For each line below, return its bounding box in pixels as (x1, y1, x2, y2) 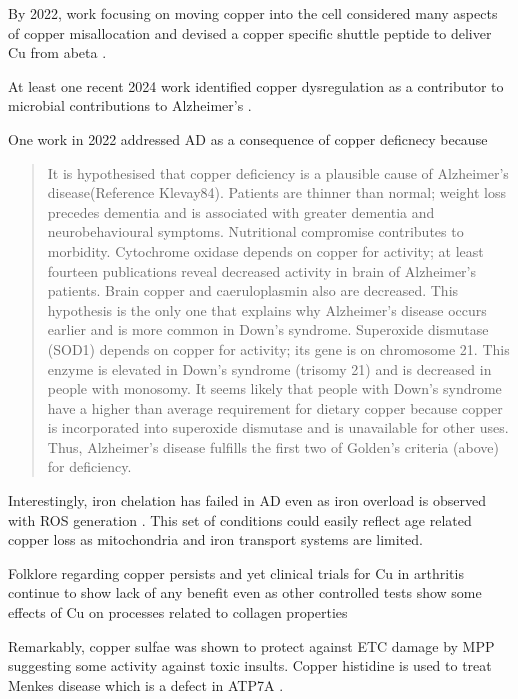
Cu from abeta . (8, 42, 107, 63)
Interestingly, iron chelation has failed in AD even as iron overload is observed (8, 490, 486, 511)
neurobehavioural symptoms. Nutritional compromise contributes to (47, 221, 464, 242)
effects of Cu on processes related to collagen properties (8, 602, 348, 623)
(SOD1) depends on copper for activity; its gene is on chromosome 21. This (47, 338, 510, 359)
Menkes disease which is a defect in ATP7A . (8, 674, 284, 695)
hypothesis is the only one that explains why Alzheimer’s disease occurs (47, 299, 487, 320)
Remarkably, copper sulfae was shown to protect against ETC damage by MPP (8, 635, 495, 656)
